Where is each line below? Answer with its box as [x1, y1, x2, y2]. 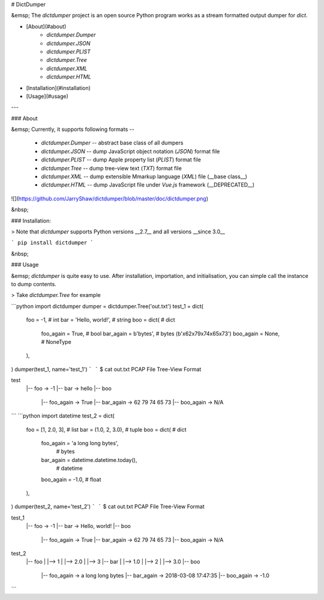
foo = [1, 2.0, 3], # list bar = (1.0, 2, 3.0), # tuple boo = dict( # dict [26, 426, 187, 433]
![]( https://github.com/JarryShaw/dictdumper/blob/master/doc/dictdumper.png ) [11, 195, 209, 202]
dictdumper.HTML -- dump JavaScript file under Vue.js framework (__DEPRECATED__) [41, 181, 255, 188]
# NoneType [41, 338, 71, 345]
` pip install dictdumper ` [11, 239, 94, 246]
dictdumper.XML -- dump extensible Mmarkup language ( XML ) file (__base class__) [41, 173, 247, 180]
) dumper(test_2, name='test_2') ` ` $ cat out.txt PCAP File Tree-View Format [11, 503, 205, 510]
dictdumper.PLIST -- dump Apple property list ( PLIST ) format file [41, 156, 201, 163]
